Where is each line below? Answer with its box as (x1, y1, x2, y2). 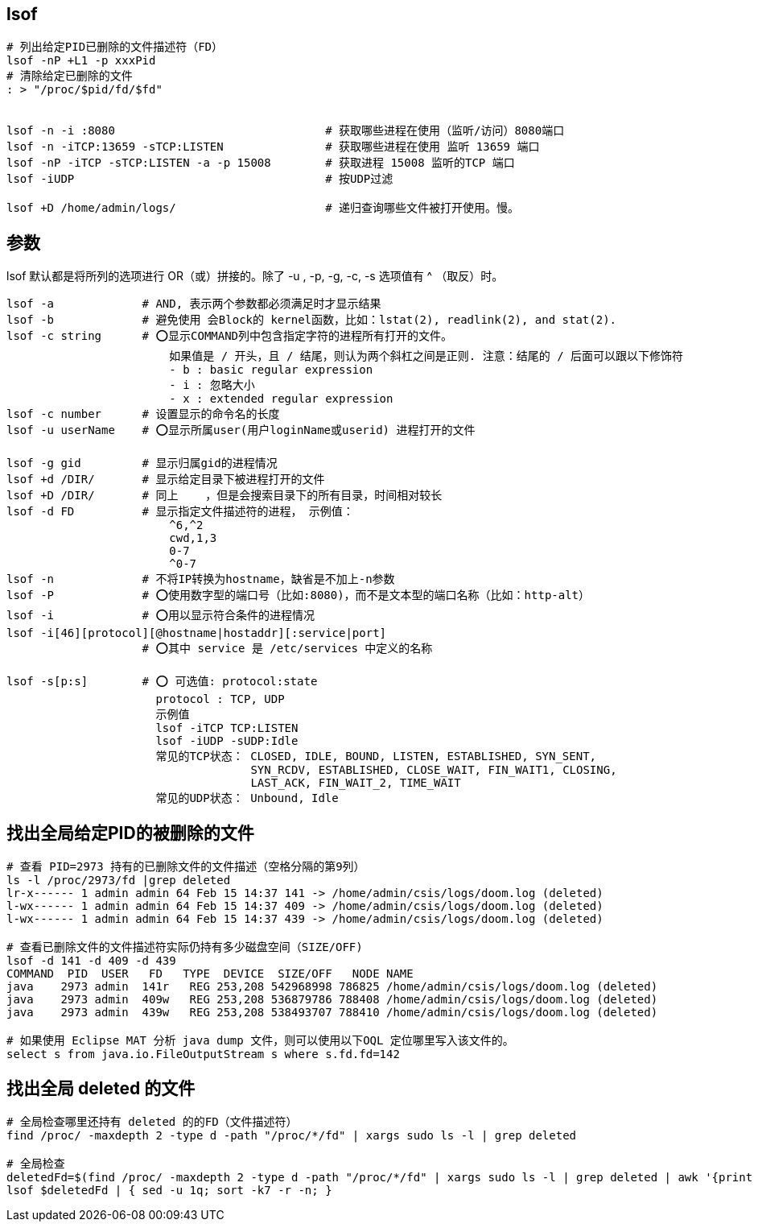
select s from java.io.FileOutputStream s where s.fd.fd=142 (6, 1048, 400, 1061)
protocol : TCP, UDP (155, 693, 285, 706)
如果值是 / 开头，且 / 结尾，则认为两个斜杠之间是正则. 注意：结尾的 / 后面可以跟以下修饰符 (169, 349, 684, 363)
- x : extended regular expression (169, 392, 393, 406)
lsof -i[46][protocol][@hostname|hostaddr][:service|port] (6, 626, 387, 640)
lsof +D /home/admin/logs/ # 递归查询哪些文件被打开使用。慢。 (6, 201, 520, 215)
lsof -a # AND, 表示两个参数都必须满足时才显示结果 (6, 297, 381, 311)
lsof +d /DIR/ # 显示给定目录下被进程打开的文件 (6, 473, 325, 486)
